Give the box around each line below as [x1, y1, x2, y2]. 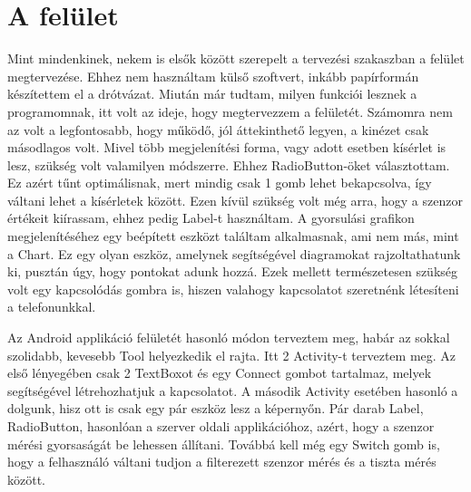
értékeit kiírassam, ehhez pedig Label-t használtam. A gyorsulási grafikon [7, 208, 415, 227]
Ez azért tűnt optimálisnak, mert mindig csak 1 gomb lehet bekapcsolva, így [7, 173, 432, 192]
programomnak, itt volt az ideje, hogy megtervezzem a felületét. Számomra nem [7, 101, 453, 121]
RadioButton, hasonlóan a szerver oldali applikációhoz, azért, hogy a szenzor [7, 417, 435, 435]
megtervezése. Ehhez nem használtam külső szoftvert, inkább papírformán [7, 66, 419, 85]
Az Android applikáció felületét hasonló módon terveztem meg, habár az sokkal [7, 328, 450, 347]
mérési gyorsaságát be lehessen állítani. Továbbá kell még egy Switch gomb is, [7, 434, 440, 453]
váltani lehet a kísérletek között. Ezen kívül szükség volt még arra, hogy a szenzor [7, 190, 463, 209]
